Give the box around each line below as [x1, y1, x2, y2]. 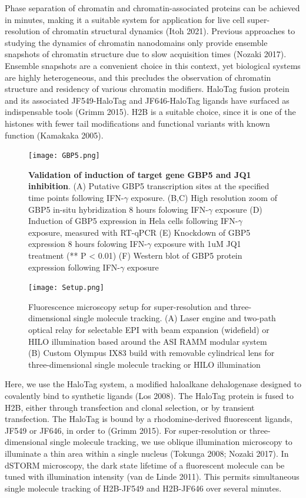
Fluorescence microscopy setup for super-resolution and [28, 300, 228, 312]
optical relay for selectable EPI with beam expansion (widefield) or [28, 323, 270, 335]
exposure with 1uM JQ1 [154, 238, 241, 250]
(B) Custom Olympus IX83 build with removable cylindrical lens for [28, 347, 275, 359]
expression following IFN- [28, 260, 120, 273]
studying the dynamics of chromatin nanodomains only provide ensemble [5, 36, 268, 48]
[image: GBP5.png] [28, 151, 100, 160]
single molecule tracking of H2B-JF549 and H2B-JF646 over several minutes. [5, 481, 282, 494]
